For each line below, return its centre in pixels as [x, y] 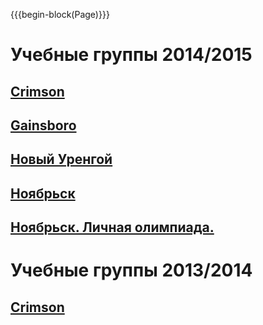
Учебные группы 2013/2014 [131, 270]
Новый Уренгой [61, 159]
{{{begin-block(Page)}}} [60, 14]
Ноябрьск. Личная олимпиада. [112, 227]
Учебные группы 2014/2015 [131, 55]
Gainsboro [43, 125]
